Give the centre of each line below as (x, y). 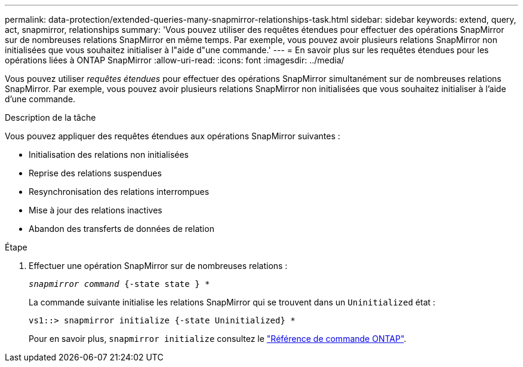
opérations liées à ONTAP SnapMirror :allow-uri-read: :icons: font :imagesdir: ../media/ (175, 60)
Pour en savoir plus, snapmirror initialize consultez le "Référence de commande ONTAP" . (218, 339)
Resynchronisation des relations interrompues (119, 192)
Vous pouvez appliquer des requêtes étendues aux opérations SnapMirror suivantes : (173, 136)
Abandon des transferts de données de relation (121, 229)
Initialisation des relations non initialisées (109, 155)
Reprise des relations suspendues (95, 173)
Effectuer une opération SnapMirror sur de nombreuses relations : (158, 266)
